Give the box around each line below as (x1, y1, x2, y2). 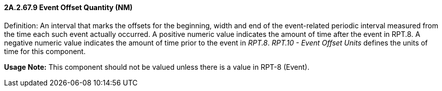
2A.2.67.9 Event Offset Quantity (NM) (4, 3, 133, 12)
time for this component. (4, 47, 86, 56)
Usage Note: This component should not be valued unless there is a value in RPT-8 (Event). (4, 62, 310, 71)
